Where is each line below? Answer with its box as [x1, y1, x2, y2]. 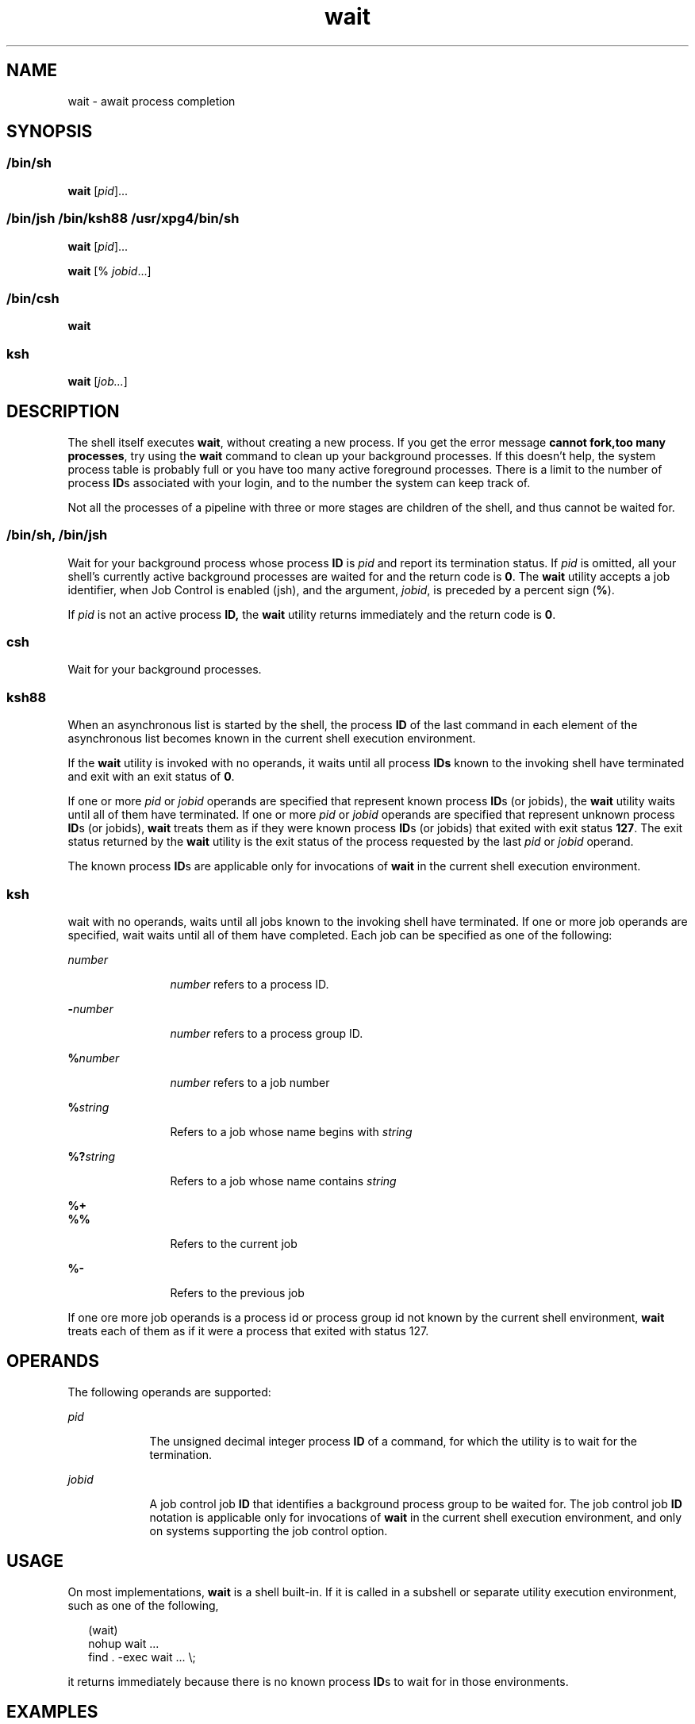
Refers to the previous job [170, 1285, 305, 1300]
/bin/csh [6, 290, 60, 306]
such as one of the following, [67, 1598, 219, 1612]
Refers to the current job [170, 1236, 298, 1250]
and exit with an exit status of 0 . [67, 770, 235, 784]
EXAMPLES [6, 1702, 98, 1722]
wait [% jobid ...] [67, 263, 152, 278]
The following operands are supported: [67, 1384, 271, 1399]
